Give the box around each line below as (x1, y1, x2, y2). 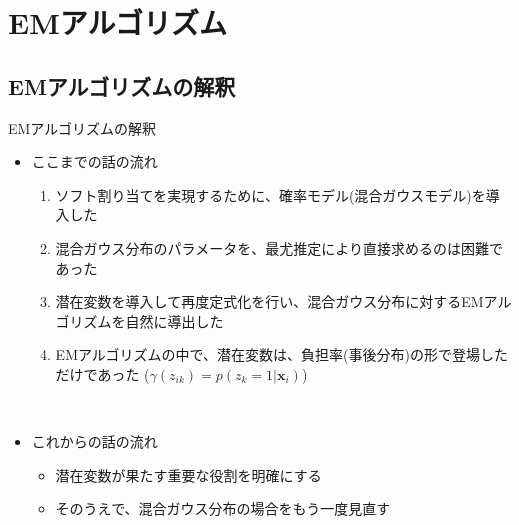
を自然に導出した (111, 310, 224, 331)
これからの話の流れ (31, 431, 158, 452)
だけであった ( (55, 363, 150, 384)
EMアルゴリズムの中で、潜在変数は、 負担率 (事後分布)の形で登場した (55, 344, 508, 365)
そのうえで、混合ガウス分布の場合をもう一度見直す (55, 498, 391, 519)
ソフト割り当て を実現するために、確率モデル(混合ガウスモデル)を (55, 184, 486, 205)
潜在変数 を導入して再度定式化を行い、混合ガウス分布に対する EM (55, 291, 484, 312)
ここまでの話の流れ (31, 151, 158, 172)
